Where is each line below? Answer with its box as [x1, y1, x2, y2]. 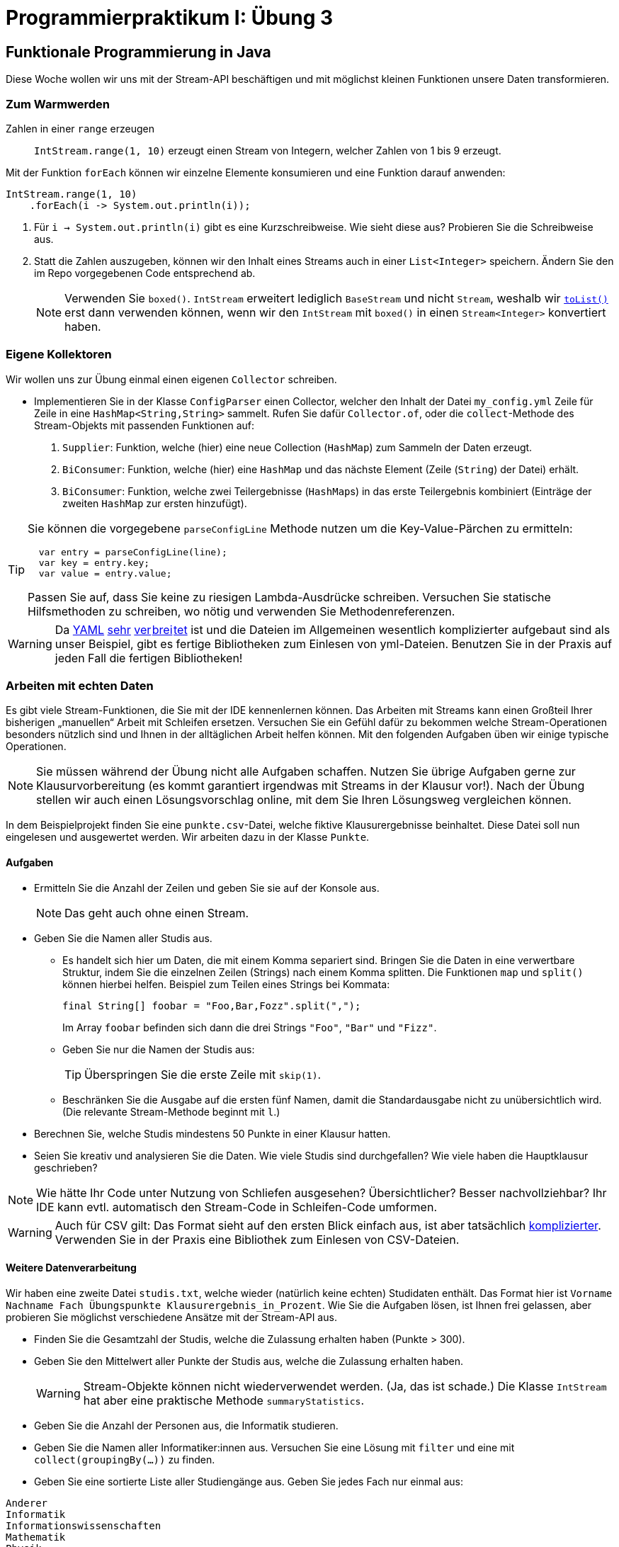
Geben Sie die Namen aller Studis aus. [34, 931, 212, 944]
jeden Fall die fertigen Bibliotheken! [55, 650, 243, 665]
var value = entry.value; [38, 567, 172, 579]
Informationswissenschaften [6, 1519, 161, 1531]
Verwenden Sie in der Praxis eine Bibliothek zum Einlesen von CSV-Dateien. [55, 1232, 460, 1247]
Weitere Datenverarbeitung [6, 1262, 137, 1274]
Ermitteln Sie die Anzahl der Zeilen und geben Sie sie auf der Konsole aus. [34, 881, 380, 894]
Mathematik [6, 1531, 66, 1543]
